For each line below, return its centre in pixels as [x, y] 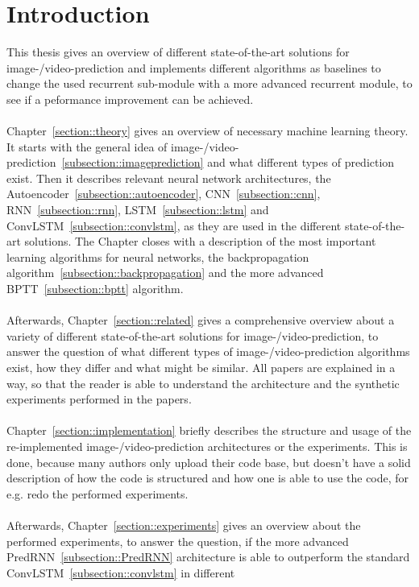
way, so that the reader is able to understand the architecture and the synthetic [203, 383]
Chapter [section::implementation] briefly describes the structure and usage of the [209, 430]
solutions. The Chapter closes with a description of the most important [200, 241]
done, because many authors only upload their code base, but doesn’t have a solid [209, 462]
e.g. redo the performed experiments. [97, 493]
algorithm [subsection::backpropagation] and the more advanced [165, 273]
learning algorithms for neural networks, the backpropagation [158, 256]
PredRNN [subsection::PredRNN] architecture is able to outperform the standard [208, 557]
